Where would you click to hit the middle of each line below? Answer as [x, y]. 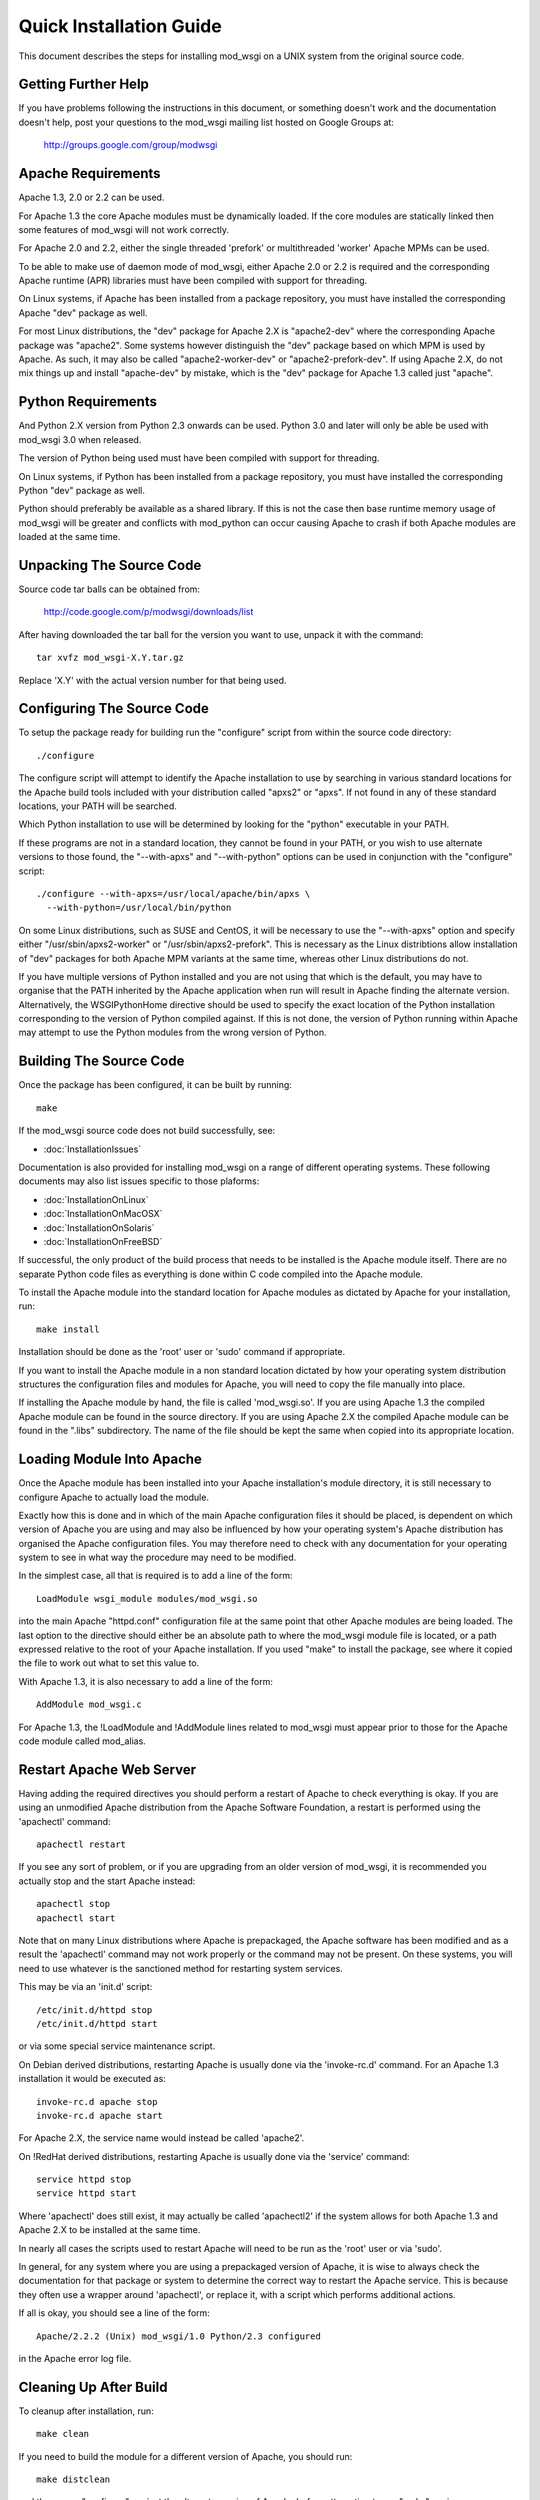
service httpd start [86, 2193]
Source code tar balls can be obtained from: [109, 589]
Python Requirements [87, 401]
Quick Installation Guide [120, 26]
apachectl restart [81, 1844]
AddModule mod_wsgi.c [89, 1704]
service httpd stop [84, 2179]
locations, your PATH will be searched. [97, 806]
